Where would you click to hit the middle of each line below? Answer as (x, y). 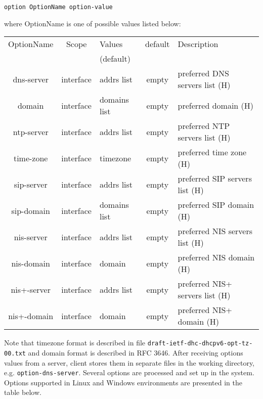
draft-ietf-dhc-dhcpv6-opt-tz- (200, 344)
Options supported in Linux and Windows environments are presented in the (123, 382)
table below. (23, 392)
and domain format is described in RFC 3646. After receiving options (136, 352)
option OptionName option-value (58, 7)
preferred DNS (203, 73)
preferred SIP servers (215, 179)
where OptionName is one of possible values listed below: (93, 23)
